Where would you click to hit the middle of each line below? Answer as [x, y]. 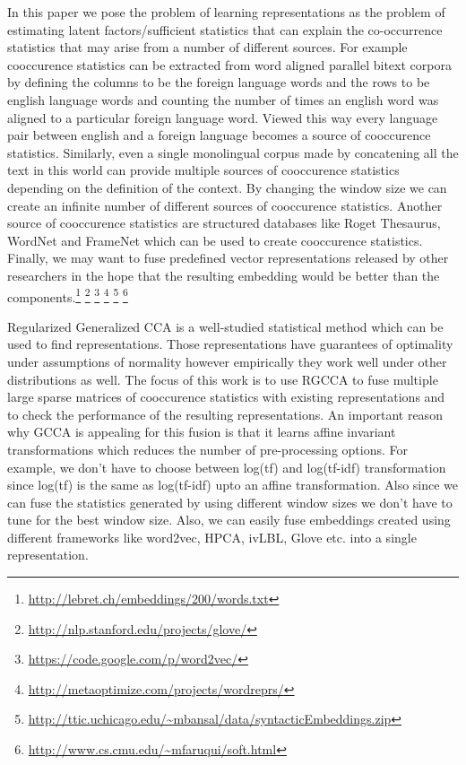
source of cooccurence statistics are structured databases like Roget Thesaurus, [224, 223]
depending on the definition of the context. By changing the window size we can [227, 187]
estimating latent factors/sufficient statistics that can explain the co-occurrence [225, 29]
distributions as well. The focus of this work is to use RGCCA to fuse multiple [223, 379]
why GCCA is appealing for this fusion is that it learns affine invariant [202, 432]
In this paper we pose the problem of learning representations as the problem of [226, 12]
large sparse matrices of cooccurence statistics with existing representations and [226, 397]
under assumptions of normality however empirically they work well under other [227, 361]
